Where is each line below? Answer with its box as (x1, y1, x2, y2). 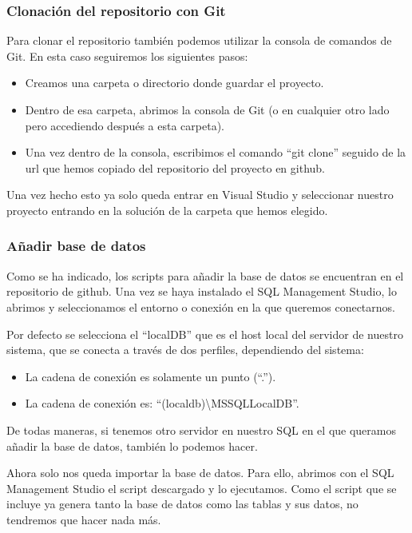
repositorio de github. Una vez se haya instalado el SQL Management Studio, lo (6, 283, 397, 300)
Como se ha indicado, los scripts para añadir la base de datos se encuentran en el (6, 267, 404, 284)
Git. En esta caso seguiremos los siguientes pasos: (6, 47, 248, 64)
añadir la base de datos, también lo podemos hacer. (6, 437, 258, 454)
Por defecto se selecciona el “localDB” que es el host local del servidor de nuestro (6, 325, 403, 342)
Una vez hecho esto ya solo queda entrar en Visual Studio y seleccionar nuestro (6, 186, 394, 203)
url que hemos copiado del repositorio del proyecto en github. (25, 159, 326, 176)
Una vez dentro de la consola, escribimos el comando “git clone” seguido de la (25, 144, 406, 161)
